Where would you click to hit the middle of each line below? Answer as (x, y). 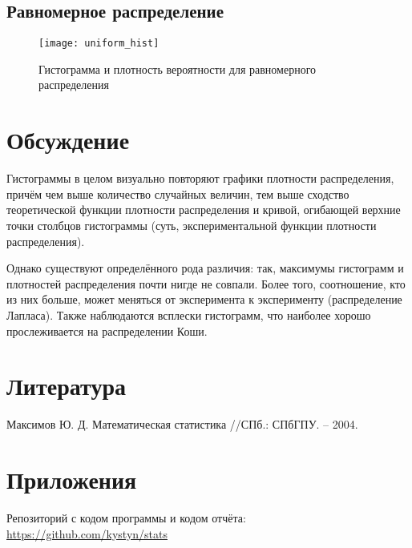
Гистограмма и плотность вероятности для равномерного (178, 68)
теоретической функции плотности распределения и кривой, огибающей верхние (204, 210)
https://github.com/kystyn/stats (87, 533)
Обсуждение (68, 140)
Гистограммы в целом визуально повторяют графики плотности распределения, (200, 178)
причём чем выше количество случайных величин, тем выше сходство (178, 193)
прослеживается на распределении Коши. (107, 330)
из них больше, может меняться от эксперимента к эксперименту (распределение (204, 299)
